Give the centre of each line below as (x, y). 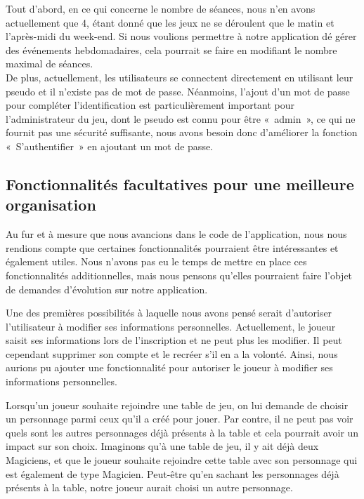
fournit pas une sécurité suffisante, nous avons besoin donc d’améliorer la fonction (182, 132)
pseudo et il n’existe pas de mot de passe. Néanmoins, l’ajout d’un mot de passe (178, 91)
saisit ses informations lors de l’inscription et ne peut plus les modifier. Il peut (174, 340)
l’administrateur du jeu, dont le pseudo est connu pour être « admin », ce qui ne (181, 118)
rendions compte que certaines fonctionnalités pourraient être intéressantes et (172, 247)
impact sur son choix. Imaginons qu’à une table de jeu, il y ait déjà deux (162, 446)
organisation (51, 205)
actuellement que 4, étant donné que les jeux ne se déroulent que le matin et (170, 22)
